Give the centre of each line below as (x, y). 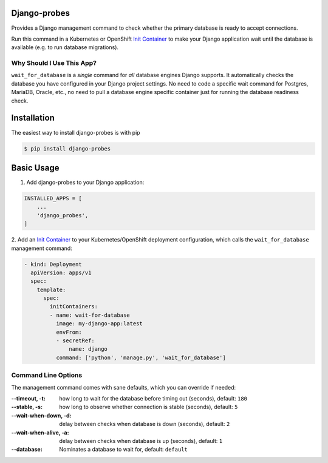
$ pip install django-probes (67, 148)
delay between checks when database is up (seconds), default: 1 (141, 441)
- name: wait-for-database (90, 315)
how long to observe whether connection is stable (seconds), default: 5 (149, 407)
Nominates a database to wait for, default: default (123, 450)
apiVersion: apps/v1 (61, 272)
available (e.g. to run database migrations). (65, 47)
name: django (88, 349)
